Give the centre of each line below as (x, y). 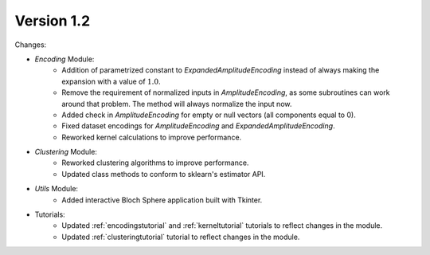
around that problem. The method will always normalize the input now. (177, 104)
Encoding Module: (64, 59)
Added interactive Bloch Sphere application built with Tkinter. (162, 200)
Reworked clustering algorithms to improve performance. (155, 163)
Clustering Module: (66, 152)
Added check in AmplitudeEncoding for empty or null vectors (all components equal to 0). (209, 115)
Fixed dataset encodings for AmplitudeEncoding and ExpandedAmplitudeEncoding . (198, 126)
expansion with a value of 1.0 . (111, 81)
